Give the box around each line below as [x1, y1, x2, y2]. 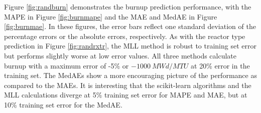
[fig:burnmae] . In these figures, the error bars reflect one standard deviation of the [4, 21, 256, 31]
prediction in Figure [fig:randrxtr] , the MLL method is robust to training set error [4, 40, 256, 51]
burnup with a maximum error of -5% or [4, 60, 129, 70]
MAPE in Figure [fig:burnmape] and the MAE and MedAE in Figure [4, 11, 217, 21]
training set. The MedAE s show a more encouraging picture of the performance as [4, 70, 257, 80]
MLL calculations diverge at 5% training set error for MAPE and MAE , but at [4, 89, 247, 100]
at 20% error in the [191, 60, 250, 70]
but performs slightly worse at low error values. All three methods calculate [4, 50, 237, 60]
